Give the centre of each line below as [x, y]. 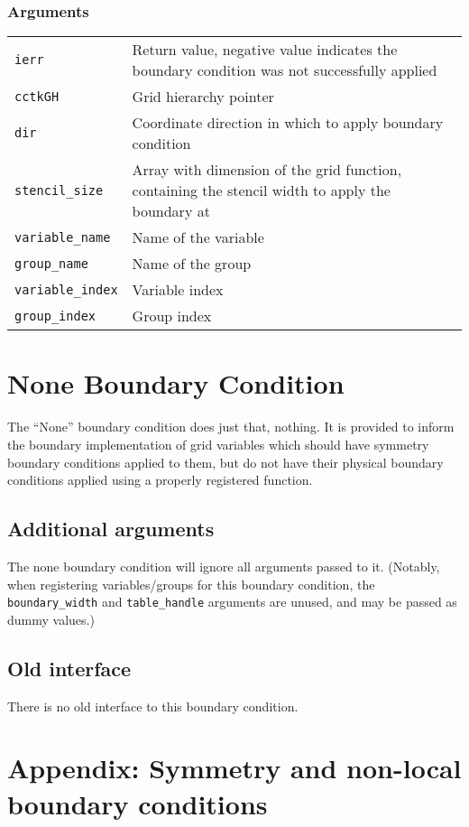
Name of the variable [198, 237]
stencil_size [59, 190]
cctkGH [37, 96]
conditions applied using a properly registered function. [160, 480]
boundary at [171, 211]
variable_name [63, 237]
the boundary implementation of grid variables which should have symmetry [218, 444]
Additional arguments [111, 529]
